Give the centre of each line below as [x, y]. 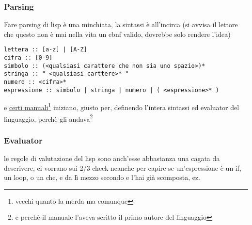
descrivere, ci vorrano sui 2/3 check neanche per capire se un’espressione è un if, [123, 168]
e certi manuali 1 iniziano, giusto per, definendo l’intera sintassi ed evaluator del [122, 106]
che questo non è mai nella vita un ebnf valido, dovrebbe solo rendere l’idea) [117, 34]
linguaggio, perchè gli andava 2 [48, 118]
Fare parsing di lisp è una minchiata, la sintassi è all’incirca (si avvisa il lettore [121, 24]
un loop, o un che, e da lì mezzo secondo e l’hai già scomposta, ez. [102, 177]
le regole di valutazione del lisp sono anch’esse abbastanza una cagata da [112, 158]
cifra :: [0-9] [28, 58]
